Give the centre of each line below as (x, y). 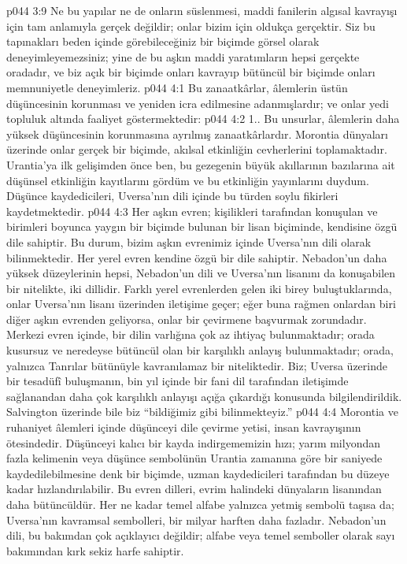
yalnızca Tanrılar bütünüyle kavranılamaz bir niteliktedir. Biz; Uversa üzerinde (197, 365)
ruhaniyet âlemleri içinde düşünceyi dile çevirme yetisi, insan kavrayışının (184, 427)
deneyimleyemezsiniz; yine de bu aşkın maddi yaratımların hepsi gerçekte (183, 56)
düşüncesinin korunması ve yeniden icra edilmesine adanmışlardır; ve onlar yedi (198, 103)
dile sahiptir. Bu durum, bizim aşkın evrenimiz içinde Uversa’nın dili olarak (189, 241)
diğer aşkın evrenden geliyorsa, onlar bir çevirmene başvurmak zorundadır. (187, 319)
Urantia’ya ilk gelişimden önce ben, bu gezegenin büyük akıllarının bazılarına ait (201, 164)
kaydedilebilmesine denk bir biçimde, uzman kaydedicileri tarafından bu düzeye (198, 473)
